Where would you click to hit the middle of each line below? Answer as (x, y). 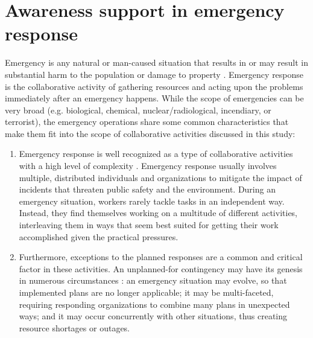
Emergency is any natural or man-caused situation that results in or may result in (156, 62)
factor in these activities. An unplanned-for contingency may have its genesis (161, 268)
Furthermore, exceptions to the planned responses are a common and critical (161, 257)
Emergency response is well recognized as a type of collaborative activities (156, 154)
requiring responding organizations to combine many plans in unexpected (154, 304)
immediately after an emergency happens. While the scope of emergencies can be (154, 98)
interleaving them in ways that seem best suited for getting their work (149, 225)
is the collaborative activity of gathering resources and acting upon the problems (154, 86)
